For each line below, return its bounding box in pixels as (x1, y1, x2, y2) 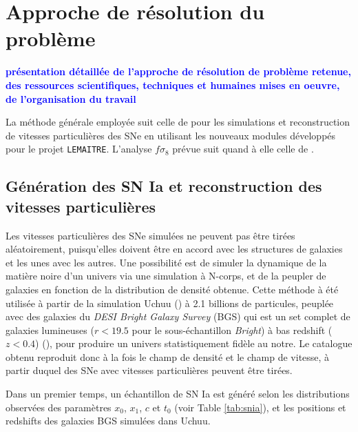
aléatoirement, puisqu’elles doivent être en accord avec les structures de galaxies (6, 242, 343, 256)
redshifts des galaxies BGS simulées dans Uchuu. (6, 413, 211, 428)
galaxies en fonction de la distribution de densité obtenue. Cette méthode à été (6, 282, 339, 296)
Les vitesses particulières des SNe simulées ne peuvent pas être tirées (6, 228, 295, 242)
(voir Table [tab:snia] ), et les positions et (174, 400, 346, 414)
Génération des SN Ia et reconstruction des (6, 175, 322, 197)
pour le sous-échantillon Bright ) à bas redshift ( (131, 322, 333, 337)
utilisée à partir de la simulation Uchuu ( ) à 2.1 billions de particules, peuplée (6, 295, 334, 310)
